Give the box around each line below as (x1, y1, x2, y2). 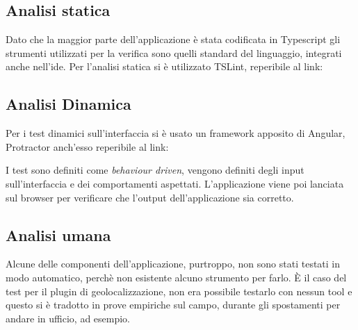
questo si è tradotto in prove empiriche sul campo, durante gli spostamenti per (6, 297, 341, 312)
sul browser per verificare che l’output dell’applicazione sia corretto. (6, 190, 294, 204)
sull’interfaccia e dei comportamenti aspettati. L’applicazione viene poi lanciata (6, 176, 344, 190)
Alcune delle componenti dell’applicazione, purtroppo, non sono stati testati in (6, 256, 341, 271)
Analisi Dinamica (6, 93, 131, 115)
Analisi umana (6, 224, 111, 245)
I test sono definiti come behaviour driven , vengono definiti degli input (6, 163, 304, 177)
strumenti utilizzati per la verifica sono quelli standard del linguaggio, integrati (6, 45, 342, 60)
